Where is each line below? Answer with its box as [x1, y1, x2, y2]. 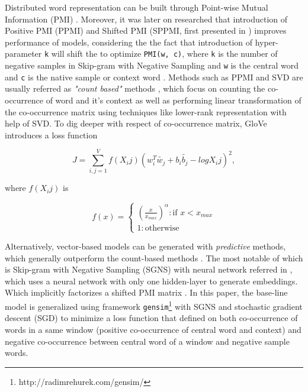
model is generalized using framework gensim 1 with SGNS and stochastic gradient [5, 299, 303, 312]
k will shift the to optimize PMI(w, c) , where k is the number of [44, 47, 278, 60]
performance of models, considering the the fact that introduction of [5, 35, 253, 48]
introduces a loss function [5, 128, 98, 141]
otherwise [145, 223, 179, 232]
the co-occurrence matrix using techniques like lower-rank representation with [5, 105, 287, 118]
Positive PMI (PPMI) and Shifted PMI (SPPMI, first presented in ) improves [5, 24, 287, 37]
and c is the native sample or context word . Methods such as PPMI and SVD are [5, 70, 303, 83]
